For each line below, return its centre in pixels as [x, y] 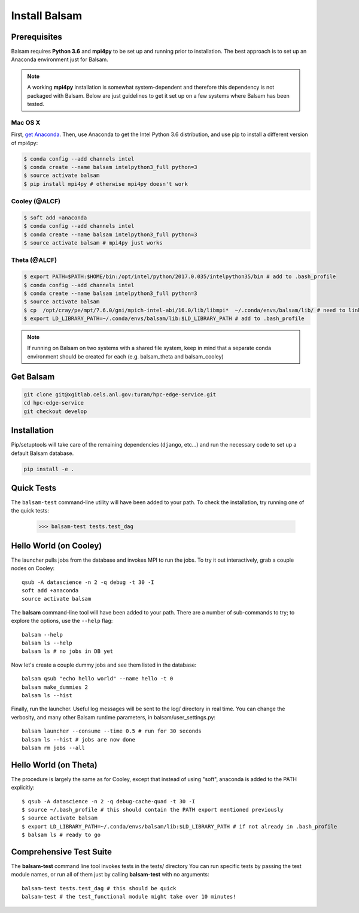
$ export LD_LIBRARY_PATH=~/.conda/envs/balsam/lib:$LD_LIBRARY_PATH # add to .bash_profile [164, 319]
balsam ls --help [47, 643]
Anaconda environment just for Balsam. [60, 59]
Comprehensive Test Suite [61, 852]
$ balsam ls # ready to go [61, 835]
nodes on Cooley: [33, 568]
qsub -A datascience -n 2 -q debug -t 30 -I [88, 582]
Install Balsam [47, 16]
